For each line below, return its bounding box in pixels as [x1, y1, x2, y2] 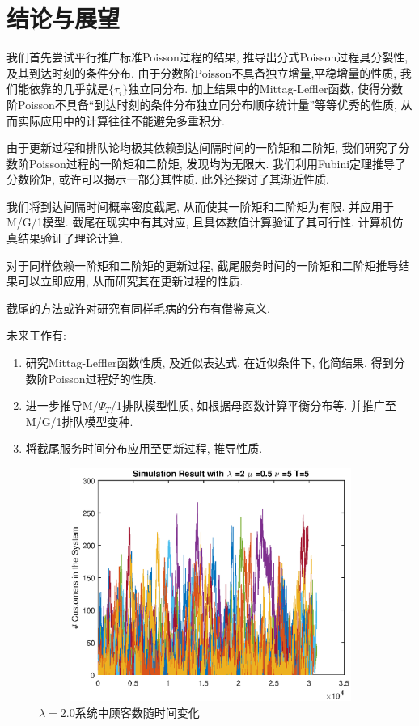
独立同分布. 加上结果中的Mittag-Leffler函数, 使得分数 [128, 80, 404, 97]
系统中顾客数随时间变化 [74, 703, 200, 720]
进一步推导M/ [25, 397, 99, 414]
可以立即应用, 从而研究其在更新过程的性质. [17, 272, 243, 289]
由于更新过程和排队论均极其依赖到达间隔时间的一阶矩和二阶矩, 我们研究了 [6, 139, 399, 156]
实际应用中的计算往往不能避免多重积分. [17, 112, 225, 129]
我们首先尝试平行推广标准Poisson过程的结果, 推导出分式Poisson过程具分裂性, [6, 49, 408, 65]
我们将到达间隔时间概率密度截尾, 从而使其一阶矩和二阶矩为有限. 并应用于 [6, 197, 395, 214]
